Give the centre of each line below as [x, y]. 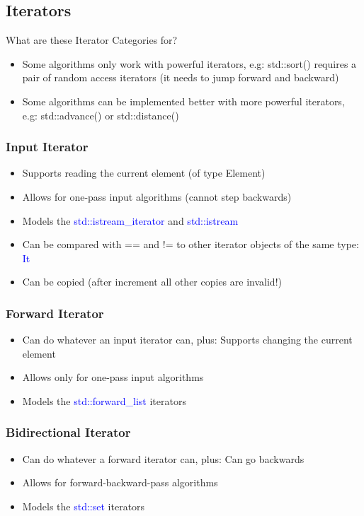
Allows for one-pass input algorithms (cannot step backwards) [157, 196]
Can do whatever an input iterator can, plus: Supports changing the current [187, 340]
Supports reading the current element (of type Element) [144, 173]
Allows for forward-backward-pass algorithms [120, 482]
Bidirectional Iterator [68, 432]
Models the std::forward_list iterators [104, 400]
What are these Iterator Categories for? [92, 40]
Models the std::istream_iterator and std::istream [130, 220]
